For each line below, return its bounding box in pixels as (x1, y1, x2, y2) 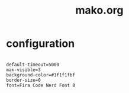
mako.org (75, 4, 124, 17)
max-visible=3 (6, 66, 41, 73)
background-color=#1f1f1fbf (6, 72, 76, 78)
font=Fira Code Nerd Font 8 (6, 82, 76, 88)
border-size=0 (6, 77, 41, 83)
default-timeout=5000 (6, 62, 60, 68)
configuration (6, 37, 75, 50)
